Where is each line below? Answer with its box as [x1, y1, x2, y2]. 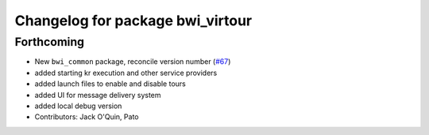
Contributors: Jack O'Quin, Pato [34, 112, 139, 122]
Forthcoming [14, 35, 85, 49]
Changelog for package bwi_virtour [14, 12, 253, 29]
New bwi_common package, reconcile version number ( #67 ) [34, 57, 231, 66]
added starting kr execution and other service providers [34, 68, 218, 77]
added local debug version [34, 101, 122, 111]
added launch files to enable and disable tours [34, 79, 186, 88]
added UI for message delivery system [34, 90, 162, 99]
